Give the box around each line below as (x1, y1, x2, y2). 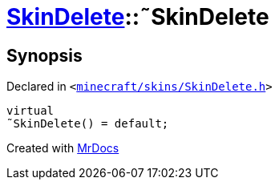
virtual (6, 104, 55, 118)
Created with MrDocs (6, 141, 119, 156)
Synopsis (6, 45, 83, 66)
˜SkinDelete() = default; (6, 117, 169, 131)
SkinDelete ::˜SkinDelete (6, 3, 269, 30)
